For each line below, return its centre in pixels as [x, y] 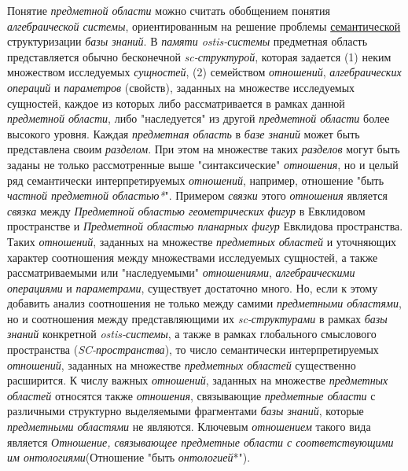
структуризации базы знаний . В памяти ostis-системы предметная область [187, 41]
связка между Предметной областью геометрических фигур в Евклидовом [186, 210]
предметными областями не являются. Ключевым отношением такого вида [189, 427]
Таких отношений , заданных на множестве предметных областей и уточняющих [202, 241]
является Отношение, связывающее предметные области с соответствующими [200, 442]
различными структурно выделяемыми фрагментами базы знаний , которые [186, 411]
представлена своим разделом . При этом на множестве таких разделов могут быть [204, 149]
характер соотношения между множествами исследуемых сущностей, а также [193, 257]
